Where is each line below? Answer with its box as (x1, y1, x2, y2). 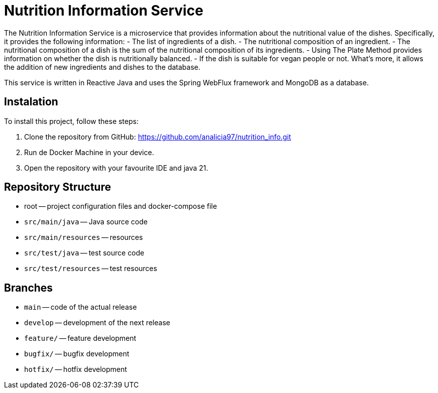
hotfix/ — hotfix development (24, 365, 127, 374)
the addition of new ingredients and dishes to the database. (4, 62, 201, 71)
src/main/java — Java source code (24, 217, 148, 226)
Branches (4, 281, 53, 294)
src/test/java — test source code (24, 248, 144, 257)
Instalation (4, 95, 58, 108)
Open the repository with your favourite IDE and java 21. (24, 163, 208, 172)
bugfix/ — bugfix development (24, 349, 129, 358)
